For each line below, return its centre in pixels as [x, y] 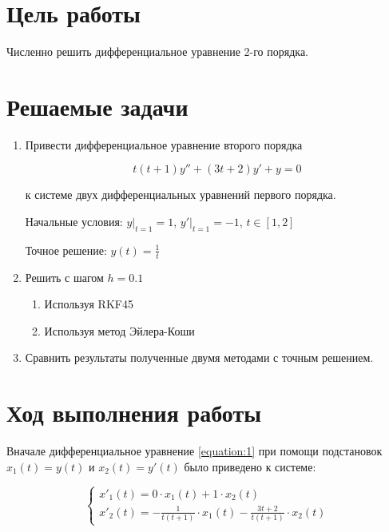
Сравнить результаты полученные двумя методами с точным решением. [199, 357]
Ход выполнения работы [134, 413]
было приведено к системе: [250, 466]
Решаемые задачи [97, 106]
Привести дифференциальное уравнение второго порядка [164, 144]
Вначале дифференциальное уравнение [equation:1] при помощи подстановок [194, 451]
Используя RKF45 [89, 304]
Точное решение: [66, 250]
